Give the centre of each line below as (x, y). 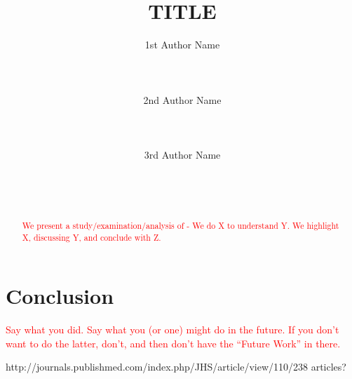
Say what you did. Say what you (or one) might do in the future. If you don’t (172, 330)
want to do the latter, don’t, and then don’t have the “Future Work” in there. (173, 343)
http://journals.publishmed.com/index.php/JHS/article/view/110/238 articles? (176, 367)
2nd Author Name (182, 99)
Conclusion (60, 296)
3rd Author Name (182, 154)
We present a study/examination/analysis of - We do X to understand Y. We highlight (181, 226)
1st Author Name (182, 45)
